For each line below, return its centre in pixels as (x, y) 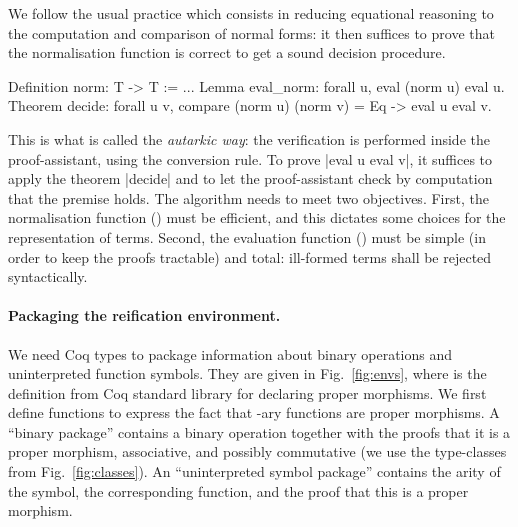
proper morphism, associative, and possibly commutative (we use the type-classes (257, 451)
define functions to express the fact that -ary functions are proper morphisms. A (254, 412)
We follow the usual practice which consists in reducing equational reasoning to (251, 13)
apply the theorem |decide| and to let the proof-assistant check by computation (250, 178)
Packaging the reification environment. (144, 315)
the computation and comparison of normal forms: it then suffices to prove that (251, 32)
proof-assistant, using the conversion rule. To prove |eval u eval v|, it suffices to (250, 158)
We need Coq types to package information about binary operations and (230, 353)
